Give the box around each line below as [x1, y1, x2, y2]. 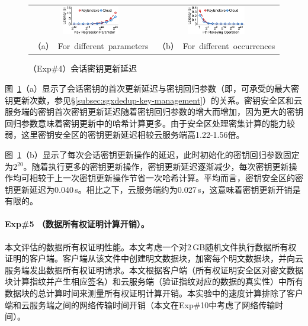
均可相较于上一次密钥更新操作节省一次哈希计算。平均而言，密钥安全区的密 [12, 172, 303, 184]
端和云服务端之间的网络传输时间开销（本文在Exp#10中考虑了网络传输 [5, 298, 275, 311]
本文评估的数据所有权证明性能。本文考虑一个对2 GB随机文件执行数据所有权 [5, 240, 297, 253]
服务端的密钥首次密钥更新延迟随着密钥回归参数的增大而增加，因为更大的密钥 [5, 105, 303, 118]
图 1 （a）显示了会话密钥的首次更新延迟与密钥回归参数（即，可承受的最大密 [5, 82, 299, 94]
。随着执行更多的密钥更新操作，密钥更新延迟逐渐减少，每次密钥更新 [23, 160, 289, 172]
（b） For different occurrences [157, 40, 275, 52]
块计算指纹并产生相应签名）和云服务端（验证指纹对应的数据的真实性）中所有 [5, 275, 303, 288]
